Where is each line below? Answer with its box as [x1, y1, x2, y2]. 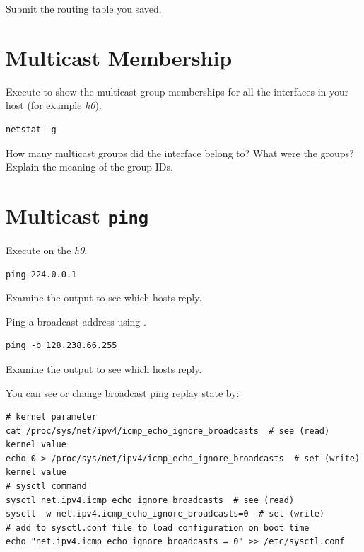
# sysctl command [6, 481, 87, 492]
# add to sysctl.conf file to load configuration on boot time [6, 522, 310, 533]
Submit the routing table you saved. [6, 1, 162, 16]
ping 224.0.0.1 [6, 269, 77, 280]
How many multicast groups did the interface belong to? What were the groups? [6, 145, 354, 160]
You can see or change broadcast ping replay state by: [6, 385, 240, 400]
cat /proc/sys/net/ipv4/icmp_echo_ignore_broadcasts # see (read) [6, 425, 330, 436]
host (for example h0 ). [6, 98, 102, 113]
